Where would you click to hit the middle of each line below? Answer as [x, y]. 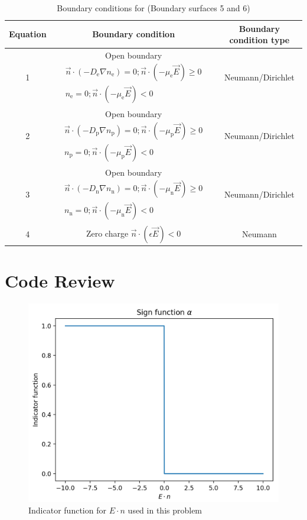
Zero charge [107, 233]
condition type [259, 40]
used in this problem [165, 510]
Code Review [60, 281]
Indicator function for [67, 510]
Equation [28, 34]
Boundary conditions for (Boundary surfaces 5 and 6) [153, 8]
